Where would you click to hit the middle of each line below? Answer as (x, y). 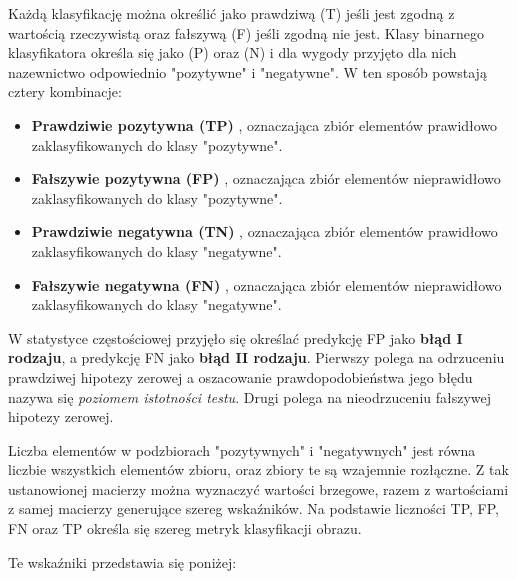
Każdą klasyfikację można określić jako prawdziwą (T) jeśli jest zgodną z (231, 13)
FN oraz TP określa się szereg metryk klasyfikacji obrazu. (185, 528)
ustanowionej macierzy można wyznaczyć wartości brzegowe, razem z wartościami (258, 488)
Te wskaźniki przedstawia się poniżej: (122, 561)
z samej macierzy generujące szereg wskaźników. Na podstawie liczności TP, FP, (254, 508)
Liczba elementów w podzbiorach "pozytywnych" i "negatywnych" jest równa (242, 449)
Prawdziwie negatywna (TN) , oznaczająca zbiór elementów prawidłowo (264, 231)
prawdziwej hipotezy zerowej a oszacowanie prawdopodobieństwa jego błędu (240, 376)
